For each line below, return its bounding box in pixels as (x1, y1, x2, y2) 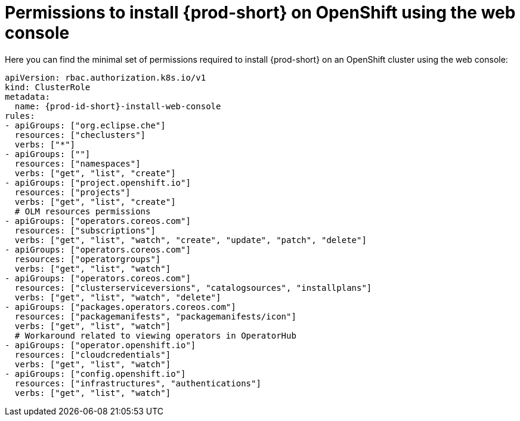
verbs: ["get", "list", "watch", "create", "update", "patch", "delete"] (14, 235, 367, 245)
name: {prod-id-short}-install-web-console (14, 101, 221, 111)
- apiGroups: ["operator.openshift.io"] (5, 340, 196, 350)
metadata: (5, 91, 50, 102)
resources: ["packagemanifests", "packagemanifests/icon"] (14, 311, 296, 321)
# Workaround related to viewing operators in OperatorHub (14, 330, 296, 340)
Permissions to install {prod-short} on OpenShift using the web (5, 2, 516, 23)
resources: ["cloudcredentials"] (14, 349, 171, 359)
